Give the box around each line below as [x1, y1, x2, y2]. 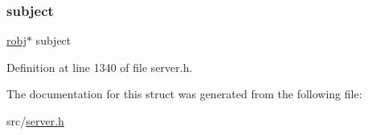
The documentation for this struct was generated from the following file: [6, 85, 362, 102]
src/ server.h [6, 113, 64, 129]
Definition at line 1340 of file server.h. [6, 58, 193, 75]
